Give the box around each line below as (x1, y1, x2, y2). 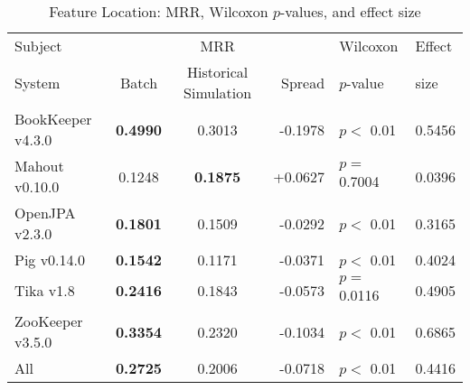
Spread (281, 71, 325, 93)
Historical (187, 61, 249, 82)
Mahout (14, 155, 64, 176)
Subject (14, 35, 62, 56)
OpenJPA (14, 202, 76, 223)
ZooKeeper (14, 311, 83, 331)
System (14, 71, 61, 93)
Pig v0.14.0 (14, 249, 86, 270)
